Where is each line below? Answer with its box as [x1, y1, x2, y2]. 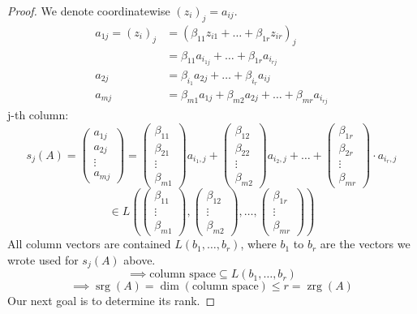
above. [123, 251, 156, 268]
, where [240, 235, 277, 252]
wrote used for [7, 251, 79, 268]
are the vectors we [320, 235, 411, 252]
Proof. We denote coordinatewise [7, 2, 170, 19]
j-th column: [7, 106, 69, 123]
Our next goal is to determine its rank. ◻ [7, 292, 216, 309]
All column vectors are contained [7, 235, 171, 252]
